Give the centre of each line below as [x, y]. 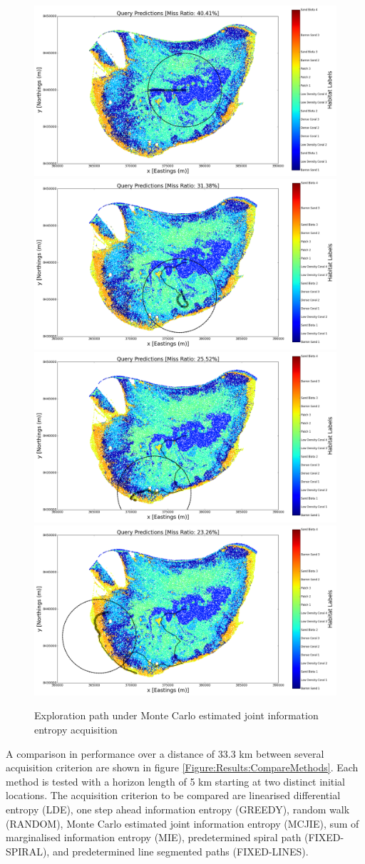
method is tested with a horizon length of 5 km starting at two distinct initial [175, 781]
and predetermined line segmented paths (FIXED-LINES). [180, 851]
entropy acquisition [76, 729]
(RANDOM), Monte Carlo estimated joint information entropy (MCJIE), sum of [182, 823]
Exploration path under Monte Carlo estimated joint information [176, 715]
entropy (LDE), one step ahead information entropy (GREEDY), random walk [178, 809]
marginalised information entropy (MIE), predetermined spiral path [154, 837]
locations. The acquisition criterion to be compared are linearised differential [173, 795]
